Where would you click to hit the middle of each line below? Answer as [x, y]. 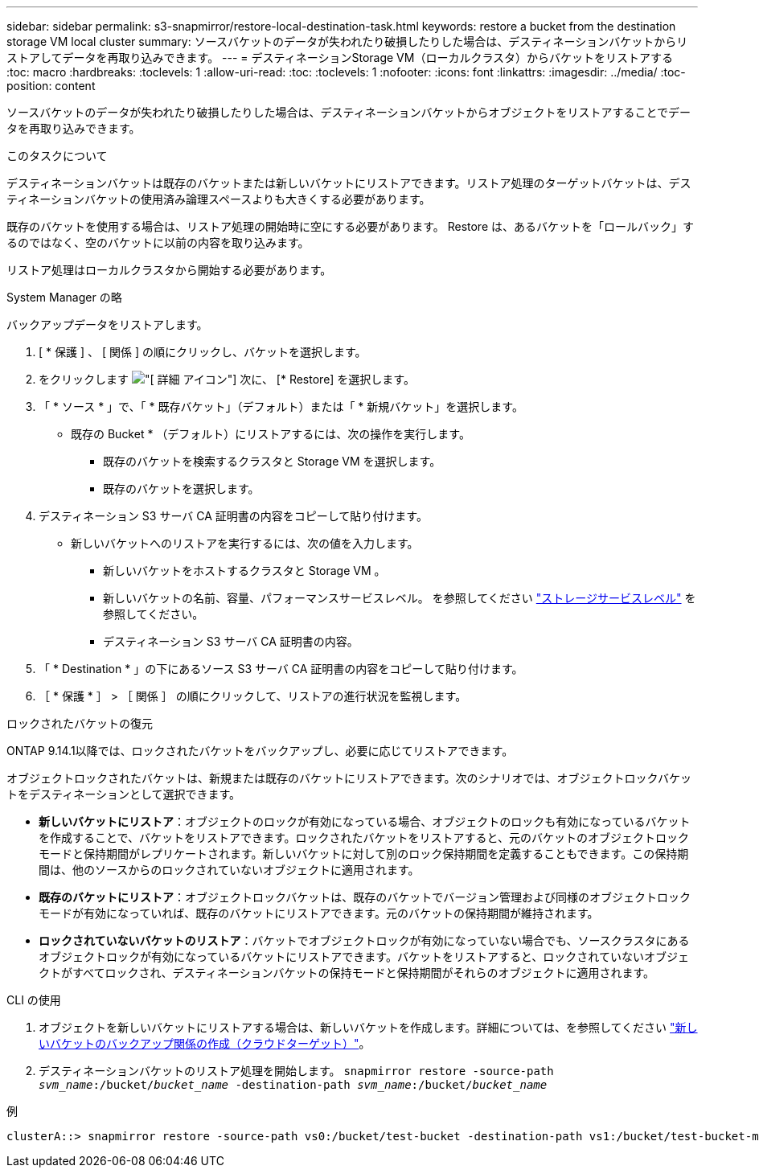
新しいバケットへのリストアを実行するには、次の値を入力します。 [245, 543]
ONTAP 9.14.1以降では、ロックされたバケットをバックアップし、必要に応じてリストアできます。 [260, 751]
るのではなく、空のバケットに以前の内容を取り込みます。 [158, 242]
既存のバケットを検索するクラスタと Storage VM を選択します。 [272, 461]
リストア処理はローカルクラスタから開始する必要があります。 [169, 270]
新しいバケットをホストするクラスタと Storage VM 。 [244, 571]
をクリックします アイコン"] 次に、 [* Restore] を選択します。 [227, 379]
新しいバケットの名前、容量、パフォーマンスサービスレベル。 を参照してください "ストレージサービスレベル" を [400, 598]
